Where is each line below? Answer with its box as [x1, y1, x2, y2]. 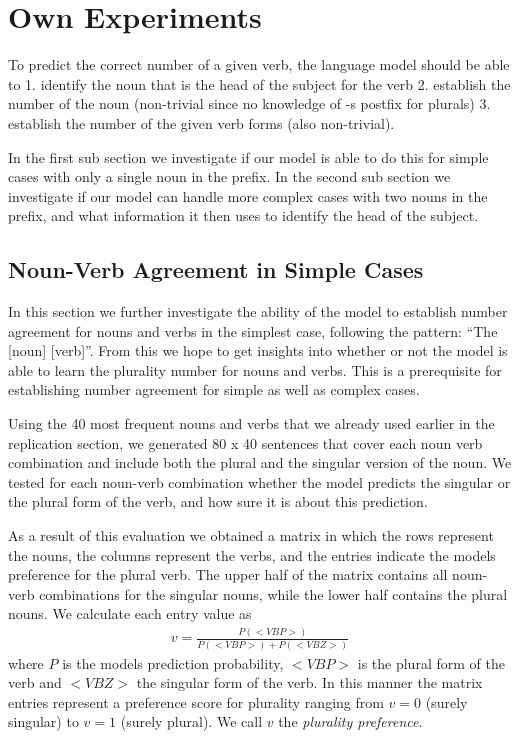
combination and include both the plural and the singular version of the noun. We [8, 452, 512, 473]
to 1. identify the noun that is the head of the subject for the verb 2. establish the [8, 73, 511, 94]
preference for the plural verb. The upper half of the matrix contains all [8, 564, 448, 585]
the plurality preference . [278, 711, 423, 732]
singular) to [8, 711, 79, 732]
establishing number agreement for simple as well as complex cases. [8, 379, 420, 400]
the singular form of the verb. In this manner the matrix [136, 672, 483, 693]
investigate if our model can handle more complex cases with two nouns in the [8, 185, 488, 206]
